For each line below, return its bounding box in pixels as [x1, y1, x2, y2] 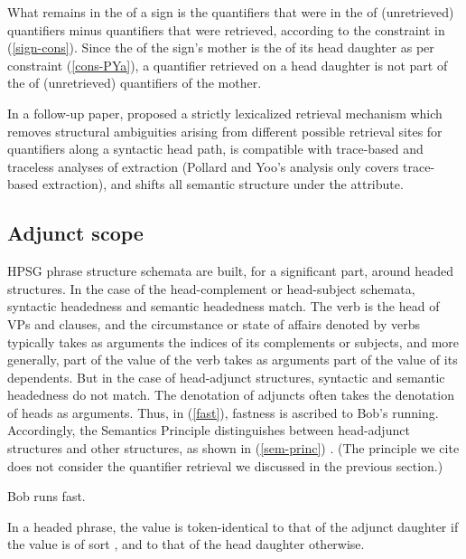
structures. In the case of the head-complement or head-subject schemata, [7, 279, 415, 298]
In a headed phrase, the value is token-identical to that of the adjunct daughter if [7, 516, 459, 535]
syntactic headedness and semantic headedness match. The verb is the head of [7, 297, 440, 316]
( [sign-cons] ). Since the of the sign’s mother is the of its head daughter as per [7, 38, 434, 57]
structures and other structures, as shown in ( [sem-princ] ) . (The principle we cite [7, 439, 460, 458]
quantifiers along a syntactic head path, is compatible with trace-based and [7, 139, 424, 158]
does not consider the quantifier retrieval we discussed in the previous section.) [7, 456, 443, 475]
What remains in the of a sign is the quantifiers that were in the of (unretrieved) [7, 3, 454, 21]
